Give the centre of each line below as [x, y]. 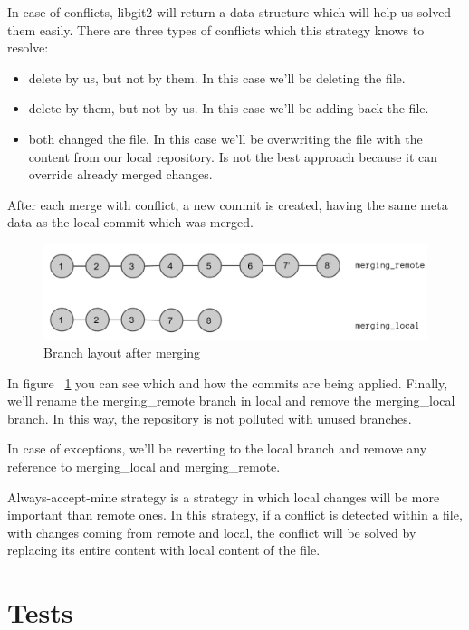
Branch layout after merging [122, 353]
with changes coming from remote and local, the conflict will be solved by [212, 532]
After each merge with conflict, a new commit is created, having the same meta [228, 204]
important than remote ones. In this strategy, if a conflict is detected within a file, [235, 515]
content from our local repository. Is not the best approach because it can [233, 156]
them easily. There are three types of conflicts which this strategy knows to [216, 29]
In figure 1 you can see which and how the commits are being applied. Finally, [228, 382]
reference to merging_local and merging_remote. [144, 467]
